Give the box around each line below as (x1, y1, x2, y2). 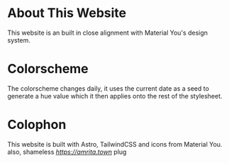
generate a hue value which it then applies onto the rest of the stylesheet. (7, 91, 223, 100)
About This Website (7, 5, 126, 21)
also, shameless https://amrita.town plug (7, 147, 127, 156)
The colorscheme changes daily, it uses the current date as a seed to (7, 84, 209, 93)
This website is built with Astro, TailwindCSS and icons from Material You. (7, 140, 223, 148)
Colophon (7, 117, 67, 133)
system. (7, 35, 30, 44)
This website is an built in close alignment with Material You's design (7, 28, 208, 37)
